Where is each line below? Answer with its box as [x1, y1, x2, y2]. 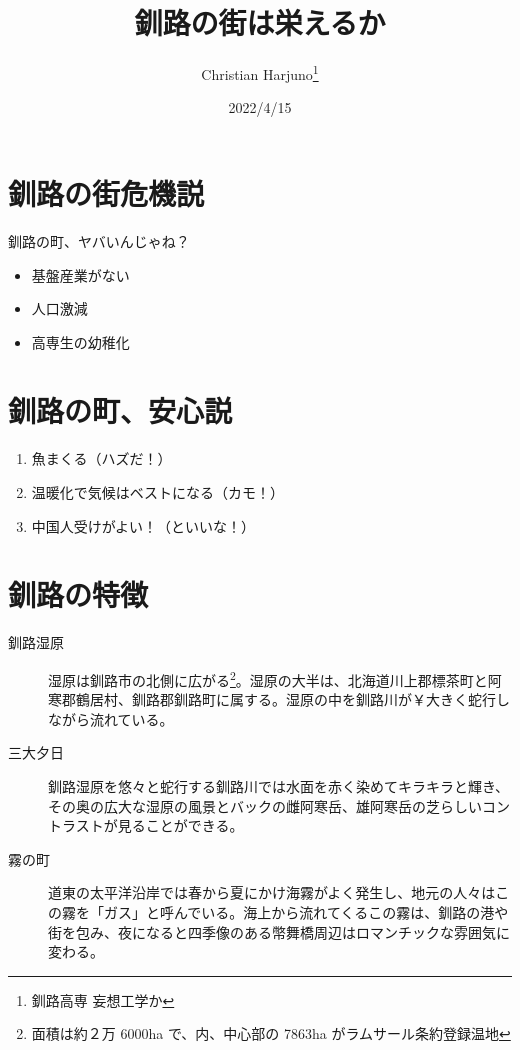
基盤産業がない [31, 264, 130, 285]
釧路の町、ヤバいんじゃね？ [8, 230, 190, 251]
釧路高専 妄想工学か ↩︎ [31, 989, 175, 1010]
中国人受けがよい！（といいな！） [31, 515, 256, 536]
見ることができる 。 [117, 815, 244, 836]
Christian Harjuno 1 [201, 61, 319, 84]
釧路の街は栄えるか [134, 2, 386, 43]
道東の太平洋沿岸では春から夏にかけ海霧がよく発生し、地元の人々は [48, 882, 496, 903]
